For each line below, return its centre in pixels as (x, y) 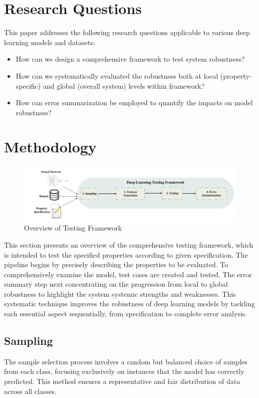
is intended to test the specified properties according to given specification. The (126, 254)
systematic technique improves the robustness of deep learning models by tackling (129, 304)
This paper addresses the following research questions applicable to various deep (127, 32)
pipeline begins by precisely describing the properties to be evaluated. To (116, 264)
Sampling (29, 341)
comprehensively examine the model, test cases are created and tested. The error (128, 274)
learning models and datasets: (50, 42)
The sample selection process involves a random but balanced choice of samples (126, 361)
